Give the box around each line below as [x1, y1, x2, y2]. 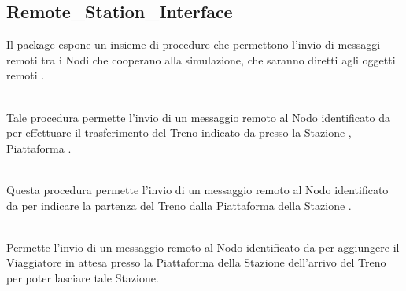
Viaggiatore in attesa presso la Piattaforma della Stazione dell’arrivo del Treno [6, 254, 386, 271]
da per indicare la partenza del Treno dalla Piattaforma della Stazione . [6, 197, 352, 213]
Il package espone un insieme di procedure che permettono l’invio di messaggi [6, 36, 381, 53]
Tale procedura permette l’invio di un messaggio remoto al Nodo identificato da [6, 109, 390, 125]
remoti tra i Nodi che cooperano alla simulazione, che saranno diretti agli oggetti [6, 51, 396, 68]
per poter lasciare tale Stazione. [6, 269, 159, 285]
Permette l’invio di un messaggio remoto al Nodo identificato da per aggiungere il [6, 238, 400, 255]
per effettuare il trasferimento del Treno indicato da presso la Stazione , [6, 124, 352, 141]
